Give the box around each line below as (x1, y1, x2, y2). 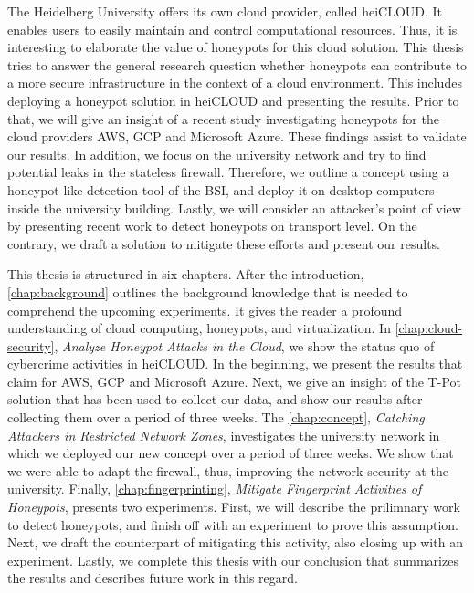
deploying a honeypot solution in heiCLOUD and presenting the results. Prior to (7, 90, 459, 109)
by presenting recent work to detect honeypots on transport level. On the (7, 216, 417, 235)
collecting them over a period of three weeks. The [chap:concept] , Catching (7, 408, 425, 427)
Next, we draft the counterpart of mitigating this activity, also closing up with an (7, 533, 463, 552)
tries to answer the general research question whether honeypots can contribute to (7, 55, 468, 74)
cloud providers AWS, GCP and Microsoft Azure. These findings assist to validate (7, 127, 467, 146)
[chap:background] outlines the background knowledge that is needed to (7, 282, 408, 301)
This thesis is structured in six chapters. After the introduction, (7, 265, 364, 284)
